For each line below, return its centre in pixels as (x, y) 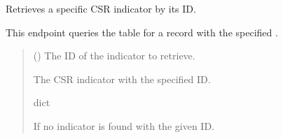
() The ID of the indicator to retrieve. (114, 56)
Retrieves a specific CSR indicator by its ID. (101, 8)
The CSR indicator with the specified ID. (122, 79)
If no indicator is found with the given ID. (124, 125)
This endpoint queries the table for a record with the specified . (142, 32)
